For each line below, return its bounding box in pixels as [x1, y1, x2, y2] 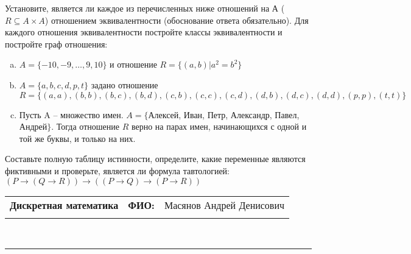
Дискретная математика [10, 197, 119, 212]
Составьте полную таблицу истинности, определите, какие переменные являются [5, 152, 306, 165]
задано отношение [91, 78, 158, 91]
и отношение [110, 58, 157, 71]
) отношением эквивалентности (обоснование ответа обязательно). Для [44, 13, 309, 26]
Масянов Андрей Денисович [164, 197, 285, 212]
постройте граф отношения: [5, 37, 108, 50]
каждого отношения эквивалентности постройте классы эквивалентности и [5, 26, 283, 38]
